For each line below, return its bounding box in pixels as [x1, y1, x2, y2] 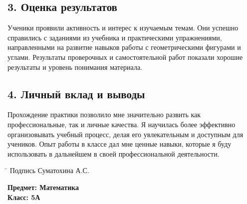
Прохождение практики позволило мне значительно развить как [7, 109, 201, 120]
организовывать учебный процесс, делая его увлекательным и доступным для [7, 129, 244, 139]
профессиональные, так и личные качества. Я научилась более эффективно [7, 119, 236, 129]
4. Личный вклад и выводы [7, 86, 145, 101]
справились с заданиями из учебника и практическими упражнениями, [7, 32, 222, 42]
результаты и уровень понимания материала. [7, 61, 143, 72]
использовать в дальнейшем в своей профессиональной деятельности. [7, 148, 220, 159]
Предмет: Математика [7, 182, 79, 192]
